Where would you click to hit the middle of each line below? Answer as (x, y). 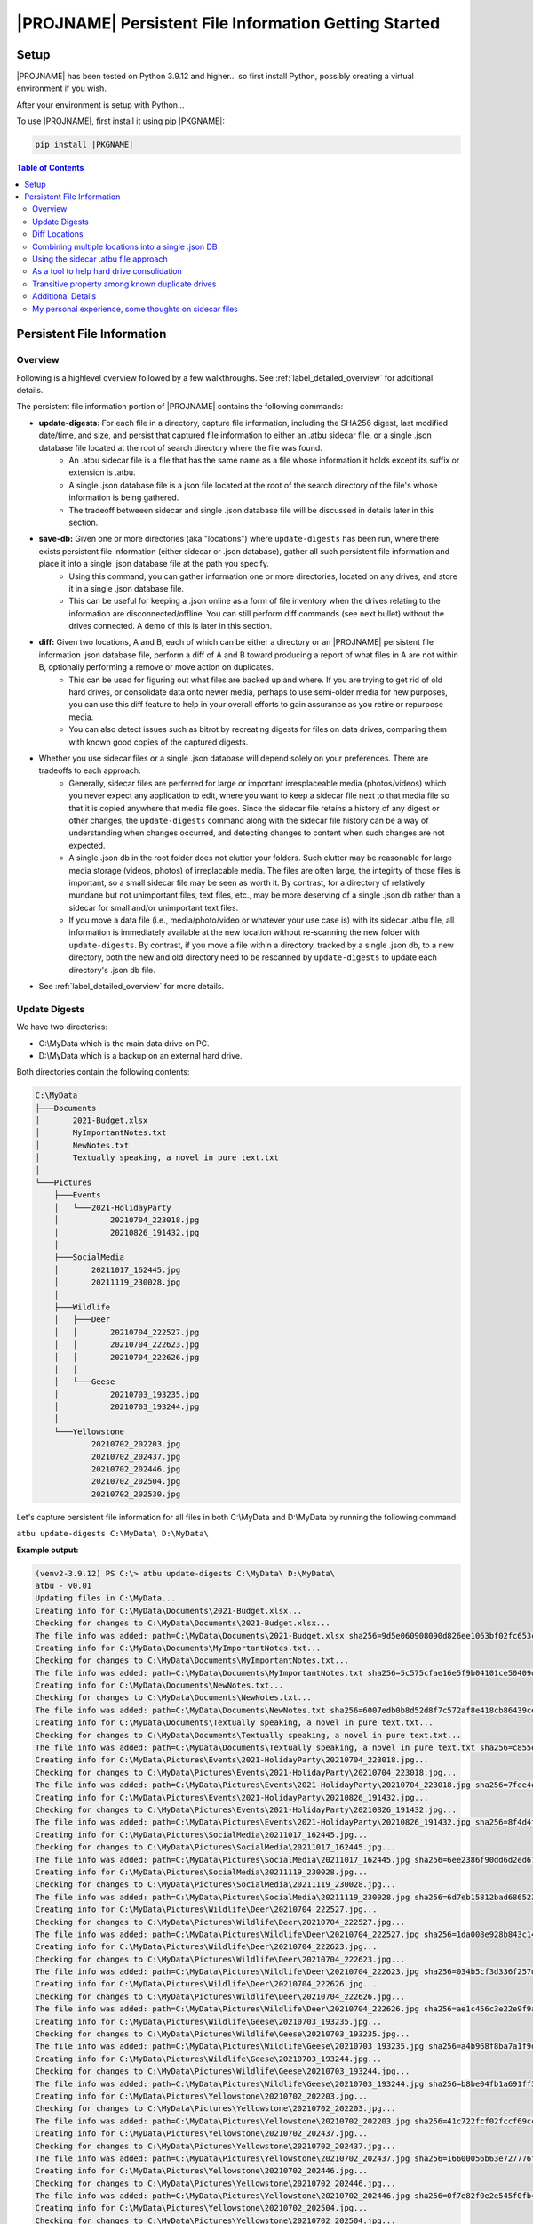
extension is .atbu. (103, 472)
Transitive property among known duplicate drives (124, 284)
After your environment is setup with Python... (100, 105)
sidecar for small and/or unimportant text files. (154, 907)
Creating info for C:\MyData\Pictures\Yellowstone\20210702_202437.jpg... (202, 2134)
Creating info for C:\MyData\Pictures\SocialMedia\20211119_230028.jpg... (202, 1872)
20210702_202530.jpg (136, 1494)
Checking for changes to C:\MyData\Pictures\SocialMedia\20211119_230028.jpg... (215, 1885)
